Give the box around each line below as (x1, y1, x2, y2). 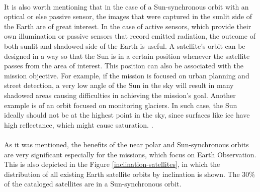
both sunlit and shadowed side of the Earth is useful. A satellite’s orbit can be (4, 40, 245, 51)
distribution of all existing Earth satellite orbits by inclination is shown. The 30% (4, 168, 255, 179)
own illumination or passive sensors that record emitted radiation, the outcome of (4, 31, 255, 41)
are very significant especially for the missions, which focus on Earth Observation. (4, 149, 256, 159)
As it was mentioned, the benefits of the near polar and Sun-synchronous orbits (4, 139, 249, 149)
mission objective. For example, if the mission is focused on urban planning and (4, 70, 249, 80)
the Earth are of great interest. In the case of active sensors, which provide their (4, 21, 251, 31)
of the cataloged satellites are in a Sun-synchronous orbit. (4, 178, 182, 189)
